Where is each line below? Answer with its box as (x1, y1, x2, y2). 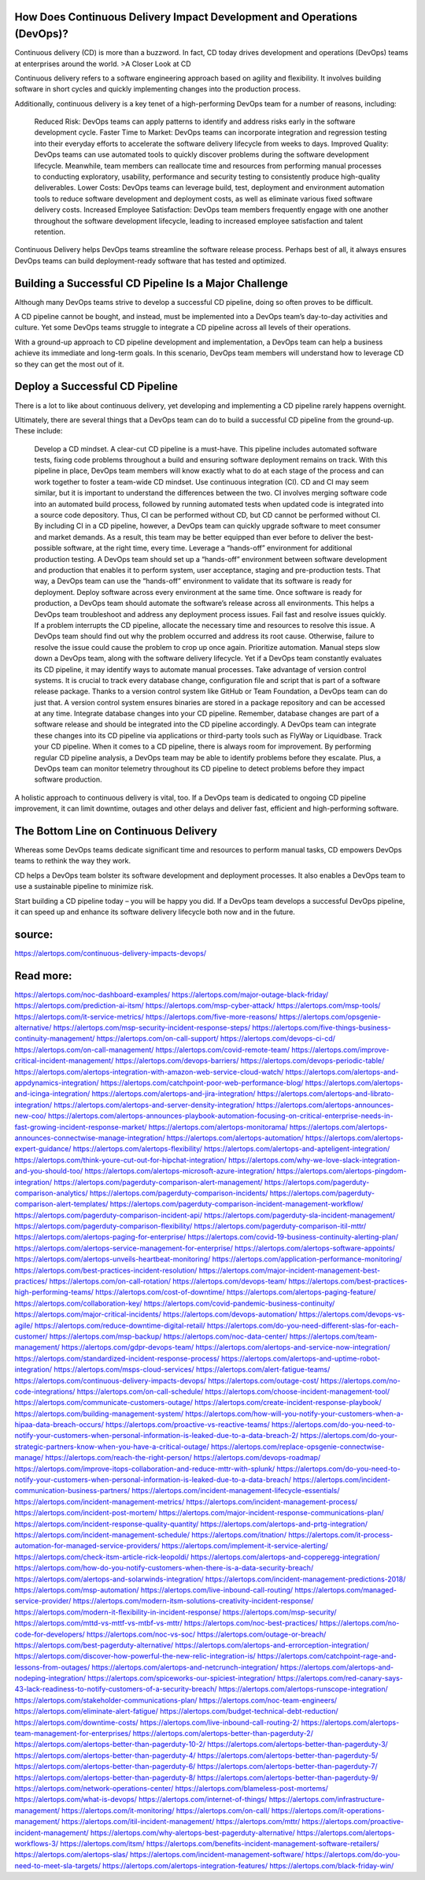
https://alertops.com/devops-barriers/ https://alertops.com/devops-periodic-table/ (115, 1056, 385, 1065)
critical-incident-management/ (14, 1056, 114, 1065)
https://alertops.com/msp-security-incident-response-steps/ (53, 1023, 251, 1032)
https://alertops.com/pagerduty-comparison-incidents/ (89, 1188, 268, 1198)
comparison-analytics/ (14, 1188, 88, 1198)
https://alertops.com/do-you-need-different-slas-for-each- (207, 1321, 399, 1330)
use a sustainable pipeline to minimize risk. (14, 882, 153, 891)
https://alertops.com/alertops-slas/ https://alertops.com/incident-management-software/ (14, 1850, 305, 1860)
